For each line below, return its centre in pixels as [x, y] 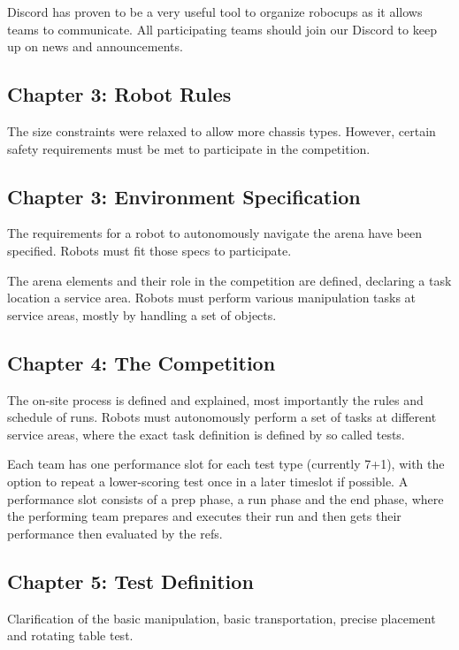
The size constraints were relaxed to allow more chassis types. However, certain [222, 130]
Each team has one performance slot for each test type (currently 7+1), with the [226, 464]
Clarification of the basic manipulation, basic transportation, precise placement [222, 618]
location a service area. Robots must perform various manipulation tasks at [212, 298]
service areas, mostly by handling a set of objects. [142, 314]
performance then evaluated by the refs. [115, 533]
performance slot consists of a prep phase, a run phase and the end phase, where [226, 498]
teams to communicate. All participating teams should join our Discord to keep [222, 29]
